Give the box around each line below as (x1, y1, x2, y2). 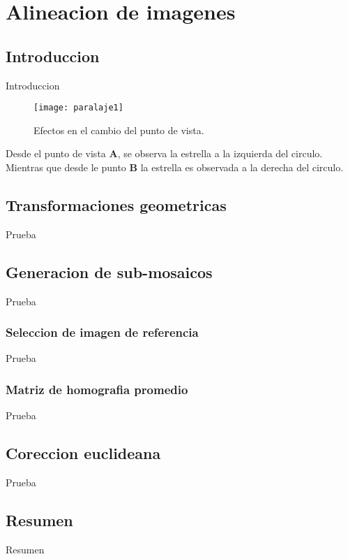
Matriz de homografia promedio (6, 380, 188, 398)
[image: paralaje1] (33, 103, 123, 113)
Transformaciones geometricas (6, 194, 227, 215)
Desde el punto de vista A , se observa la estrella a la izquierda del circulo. (6, 146, 323, 161)
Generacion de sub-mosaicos (6, 261, 213, 282)
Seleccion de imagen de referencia (6, 324, 199, 341)
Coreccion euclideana (6, 442, 161, 464)
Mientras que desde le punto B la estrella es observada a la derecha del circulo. (6, 160, 344, 175)
